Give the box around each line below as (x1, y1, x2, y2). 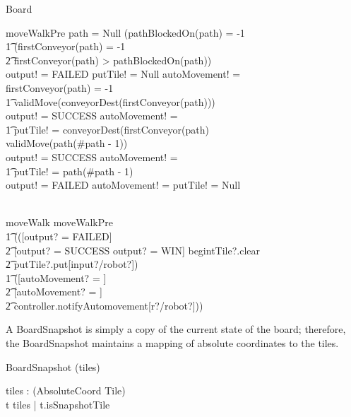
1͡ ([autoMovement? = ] (6, 270, 107, 285)
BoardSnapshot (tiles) (6, 359, 100, 374)
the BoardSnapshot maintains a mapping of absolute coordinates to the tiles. (6, 336, 339, 351)
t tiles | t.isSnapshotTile (6, 397, 110, 411)
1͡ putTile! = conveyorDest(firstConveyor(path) (6, 122, 209, 136)
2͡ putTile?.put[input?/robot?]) (6, 257, 138, 271)
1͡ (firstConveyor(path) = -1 (6, 39, 126, 54)
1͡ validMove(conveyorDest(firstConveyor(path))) (6, 94, 215, 109)
